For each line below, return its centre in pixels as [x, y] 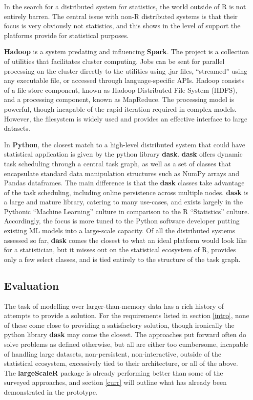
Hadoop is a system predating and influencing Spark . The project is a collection [126, 51]
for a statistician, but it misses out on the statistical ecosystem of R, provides [120, 250]
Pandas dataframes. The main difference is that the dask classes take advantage [124, 183]
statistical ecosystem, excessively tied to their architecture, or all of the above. [121, 363]
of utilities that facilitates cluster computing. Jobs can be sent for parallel [114, 61]
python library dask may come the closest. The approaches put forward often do [125, 334]
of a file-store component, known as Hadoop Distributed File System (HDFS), [121, 90]
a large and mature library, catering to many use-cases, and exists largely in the [124, 202]
